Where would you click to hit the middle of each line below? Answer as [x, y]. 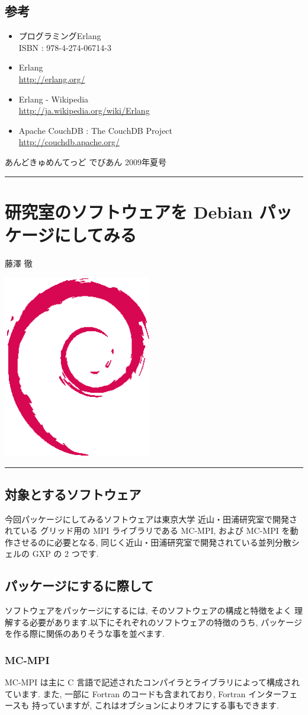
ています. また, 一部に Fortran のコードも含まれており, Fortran [125, 693]
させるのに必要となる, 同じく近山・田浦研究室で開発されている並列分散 [152, 542]
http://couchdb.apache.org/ [69, 142]
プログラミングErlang [60, 36]
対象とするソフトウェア [73, 494]
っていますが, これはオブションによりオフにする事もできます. [160, 705]
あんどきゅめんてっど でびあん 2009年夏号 [86, 161]
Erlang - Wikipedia [54, 99]
